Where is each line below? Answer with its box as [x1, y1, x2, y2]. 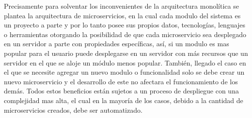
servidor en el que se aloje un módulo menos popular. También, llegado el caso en [4, 57, 246, 67]
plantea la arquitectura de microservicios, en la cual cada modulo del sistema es [4, 10, 241, 20]
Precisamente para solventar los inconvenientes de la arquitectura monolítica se [4, 1, 239, 11]
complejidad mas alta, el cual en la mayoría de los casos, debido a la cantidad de [4, 95, 243, 105]
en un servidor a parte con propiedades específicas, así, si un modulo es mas [4, 39, 229, 49]
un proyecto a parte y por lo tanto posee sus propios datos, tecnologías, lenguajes [4, 20, 246, 30]
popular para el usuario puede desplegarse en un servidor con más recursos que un [4, 48, 248, 58]
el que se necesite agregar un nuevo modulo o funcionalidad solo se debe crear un [4, 67, 245, 77]
